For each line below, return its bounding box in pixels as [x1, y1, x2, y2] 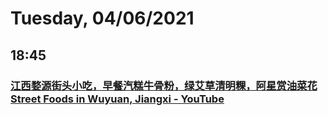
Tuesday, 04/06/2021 [10, 7, 195, 30]
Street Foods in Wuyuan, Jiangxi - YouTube [10, 92, 225, 106]
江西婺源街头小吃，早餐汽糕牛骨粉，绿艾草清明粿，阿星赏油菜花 [10, 78, 318, 92]
